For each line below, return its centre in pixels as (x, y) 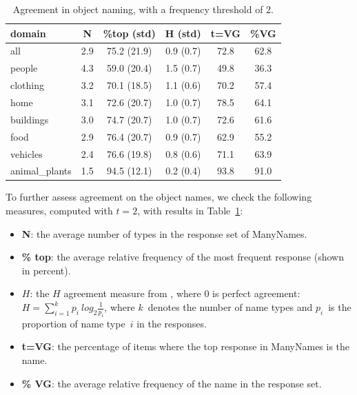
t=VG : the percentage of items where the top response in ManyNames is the (186, 346)
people (24, 68)
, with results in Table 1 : (190, 211)
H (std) (183, 33)
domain (28, 33)
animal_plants (41, 171)
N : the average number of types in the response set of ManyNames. (164, 233)
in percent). (46, 270)
